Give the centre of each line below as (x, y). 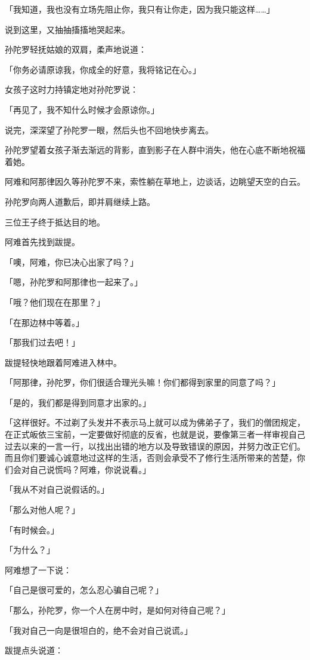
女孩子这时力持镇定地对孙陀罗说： (72, 89)
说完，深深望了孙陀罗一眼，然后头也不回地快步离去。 (109, 129)
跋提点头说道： (34, 650)
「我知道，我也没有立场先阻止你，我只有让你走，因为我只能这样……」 (140, 9)
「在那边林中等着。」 (44, 322)
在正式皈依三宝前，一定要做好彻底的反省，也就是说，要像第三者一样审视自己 (155, 434)
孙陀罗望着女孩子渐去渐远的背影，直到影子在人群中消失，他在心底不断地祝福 (155, 150)
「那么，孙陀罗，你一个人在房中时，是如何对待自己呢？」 (117, 610)
